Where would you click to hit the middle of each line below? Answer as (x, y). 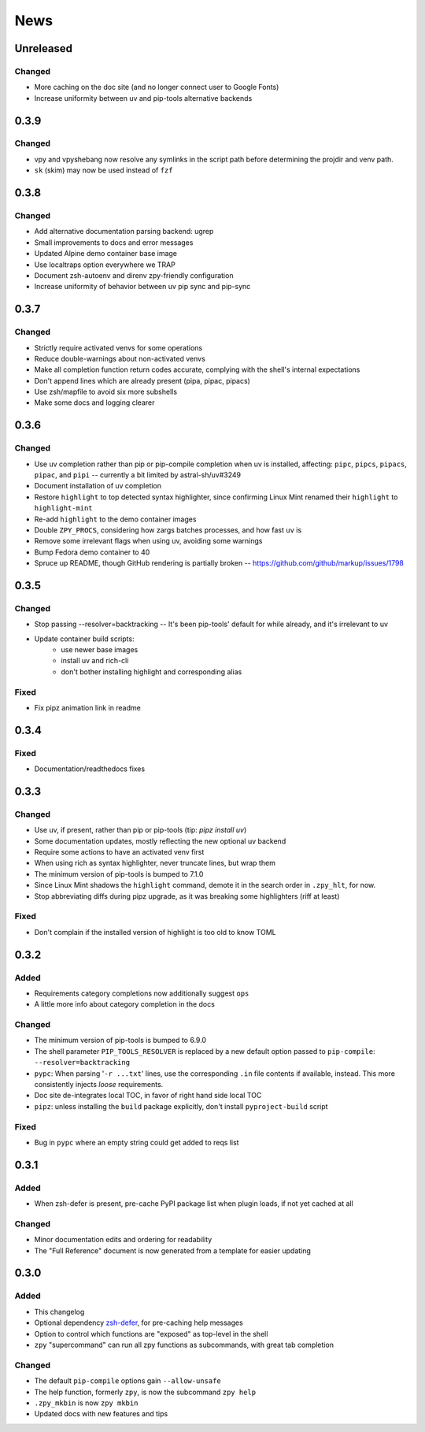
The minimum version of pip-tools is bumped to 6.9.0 (120, 1041)
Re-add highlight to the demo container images (115, 519)
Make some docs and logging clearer (94, 403)
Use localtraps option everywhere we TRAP (105, 265)
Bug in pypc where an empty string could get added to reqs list (137, 1142)
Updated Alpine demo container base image (105, 254)
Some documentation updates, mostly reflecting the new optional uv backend (160, 841)
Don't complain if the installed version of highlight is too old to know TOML (155, 932)
